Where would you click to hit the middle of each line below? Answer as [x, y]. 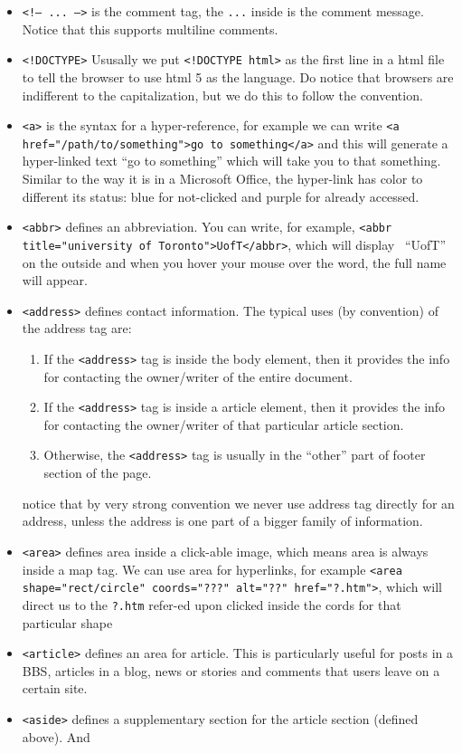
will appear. [55, 280]
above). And [56, 736]
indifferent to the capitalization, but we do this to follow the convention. [222, 95]
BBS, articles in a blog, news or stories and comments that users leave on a [231, 670]
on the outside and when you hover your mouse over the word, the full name [234, 262]
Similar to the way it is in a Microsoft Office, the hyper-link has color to [222, 178]
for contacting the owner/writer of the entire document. [198, 376]
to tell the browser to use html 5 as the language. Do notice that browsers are [238, 76]
